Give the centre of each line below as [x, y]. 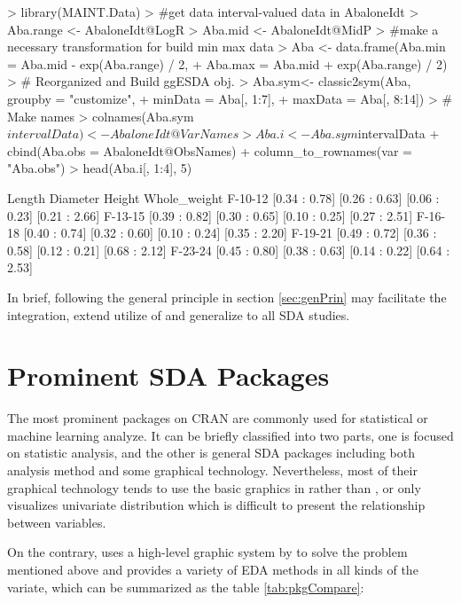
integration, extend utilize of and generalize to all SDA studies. [179, 314]
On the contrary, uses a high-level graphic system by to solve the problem [207, 552]
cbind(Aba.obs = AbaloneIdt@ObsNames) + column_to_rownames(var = [210, 150]
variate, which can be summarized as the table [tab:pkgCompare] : [186, 587]
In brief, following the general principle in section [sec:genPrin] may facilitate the [227, 297]
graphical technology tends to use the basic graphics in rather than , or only [214, 487]
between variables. [57, 522]
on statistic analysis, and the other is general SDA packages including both [211, 453]
